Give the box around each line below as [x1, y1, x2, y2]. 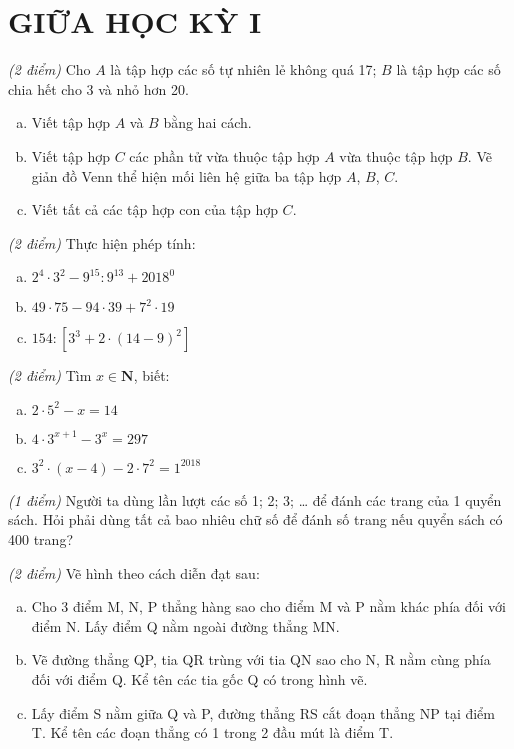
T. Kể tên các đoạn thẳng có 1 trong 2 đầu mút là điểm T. [31, 722, 394, 743]
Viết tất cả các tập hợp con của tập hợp [31, 199, 278, 220]
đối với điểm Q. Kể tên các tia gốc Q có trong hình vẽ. [31, 669, 368, 690]
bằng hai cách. [163, 112, 252, 133]
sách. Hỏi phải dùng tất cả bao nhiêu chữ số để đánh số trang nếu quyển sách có [8, 509, 503, 530]
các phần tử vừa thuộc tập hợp [129, 145, 320, 166]
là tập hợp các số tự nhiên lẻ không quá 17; [110, 59, 377, 80]
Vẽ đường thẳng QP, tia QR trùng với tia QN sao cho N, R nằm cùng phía [31, 649, 491, 670]
